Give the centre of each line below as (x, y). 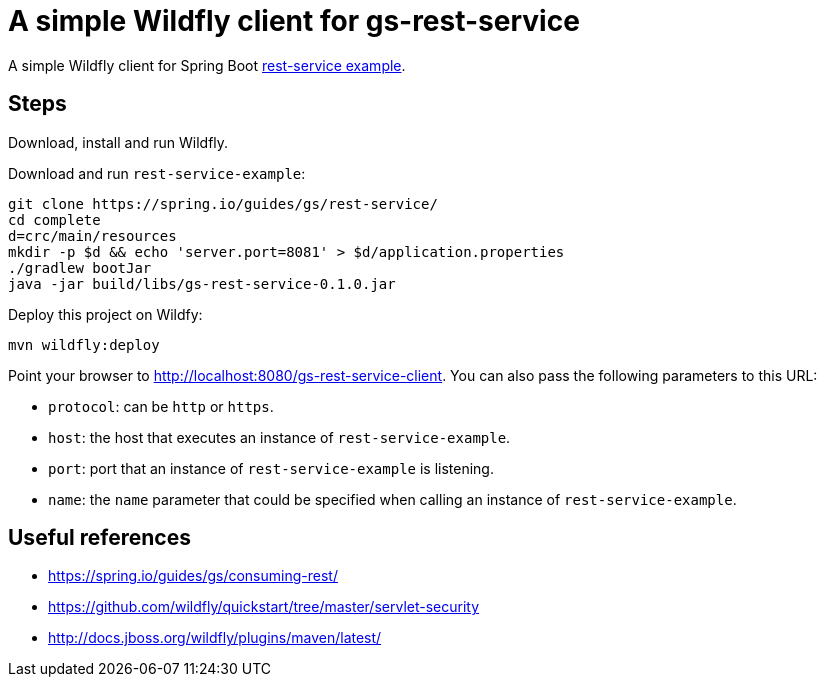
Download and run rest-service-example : (157, 173)
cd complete (54, 219)
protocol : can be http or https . (161, 406)
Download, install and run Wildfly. (118, 142)
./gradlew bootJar (80, 267)
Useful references (99, 538)
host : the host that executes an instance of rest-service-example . (279, 437)
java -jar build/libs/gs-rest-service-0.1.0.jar (202, 283)
